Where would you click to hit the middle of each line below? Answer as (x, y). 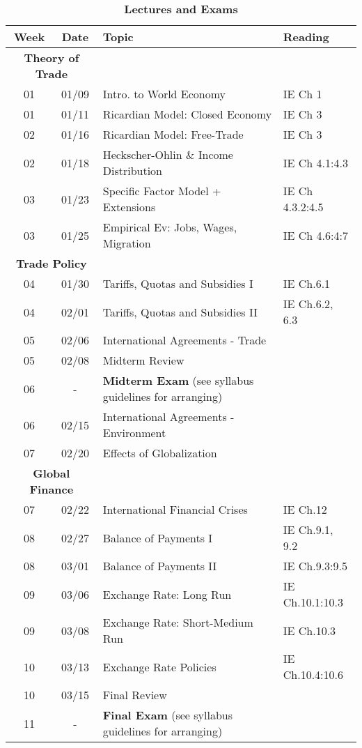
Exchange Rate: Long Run (167, 594)
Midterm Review (143, 360)
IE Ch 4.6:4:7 (315, 235)
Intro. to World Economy (164, 94)
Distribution (133, 170)
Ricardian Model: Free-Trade (173, 134)
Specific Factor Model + (162, 191)
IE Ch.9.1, (308, 529)
